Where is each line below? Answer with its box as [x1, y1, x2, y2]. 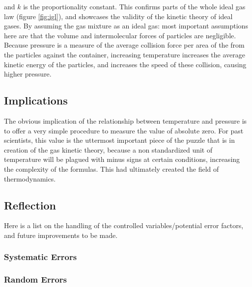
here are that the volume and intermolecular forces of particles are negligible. [4, 30, 236, 40]
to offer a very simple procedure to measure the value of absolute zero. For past [4, 125, 244, 135]
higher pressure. [4, 69, 52, 79]
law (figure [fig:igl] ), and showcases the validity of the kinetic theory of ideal [4, 11, 233, 21]
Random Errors [4, 273, 67, 286]
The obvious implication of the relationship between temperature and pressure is [4, 115, 247, 126]
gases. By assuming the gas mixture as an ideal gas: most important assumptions [4, 21, 248, 31]
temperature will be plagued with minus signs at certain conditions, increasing [4, 154, 240, 164]
